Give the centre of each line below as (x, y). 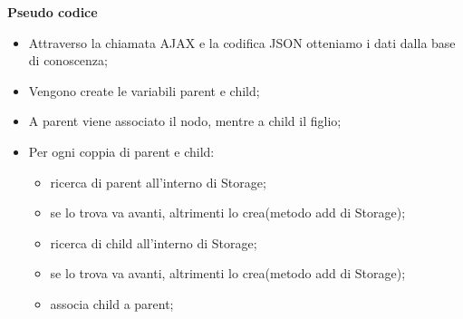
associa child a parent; (112, 303)
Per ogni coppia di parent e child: (121, 151)
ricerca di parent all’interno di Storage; (158, 182)
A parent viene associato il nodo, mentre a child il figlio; (185, 121)
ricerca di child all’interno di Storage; (154, 242)
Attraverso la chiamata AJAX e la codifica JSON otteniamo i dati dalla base (242, 42)
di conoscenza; (68, 60)
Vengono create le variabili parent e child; (144, 90)
